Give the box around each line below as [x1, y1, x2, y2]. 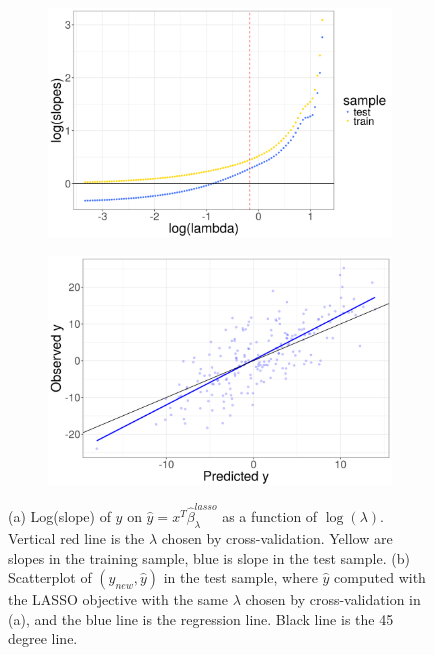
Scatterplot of [8, 567, 92, 588]
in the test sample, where [163, 567, 318, 588]
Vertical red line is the [8, 527, 145, 548]
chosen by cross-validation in [245, 589, 421, 610]
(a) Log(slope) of [8, 506, 111, 527]
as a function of [222, 506, 318, 527]
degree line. [8, 628, 78, 649]
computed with [334, 567, 426, 588]
